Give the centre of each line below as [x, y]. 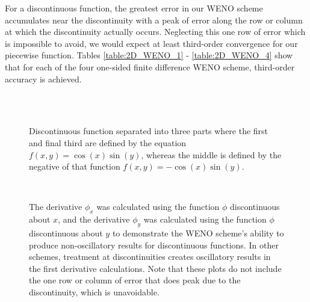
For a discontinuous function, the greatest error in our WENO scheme [134, 8]
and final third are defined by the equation [108, 142]
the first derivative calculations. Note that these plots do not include [155, 268]
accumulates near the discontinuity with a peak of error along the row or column [154, 20]
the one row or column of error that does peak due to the [135, 280]
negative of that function [75, 166]
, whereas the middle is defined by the [211, 154]
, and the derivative [94, 219]
